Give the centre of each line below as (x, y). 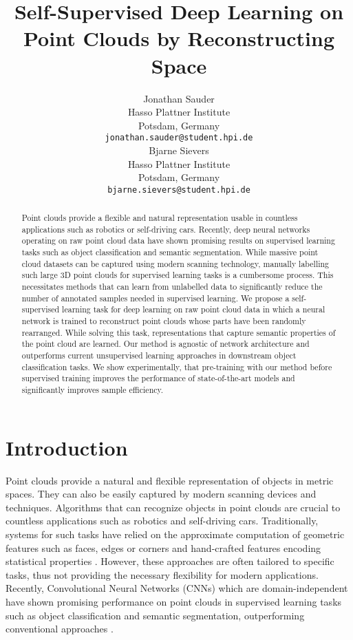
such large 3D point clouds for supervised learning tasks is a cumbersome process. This (178, 275)
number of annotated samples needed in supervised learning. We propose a (156, 298)
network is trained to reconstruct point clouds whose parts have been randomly (164, 321)
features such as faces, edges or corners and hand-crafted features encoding (163, 547)
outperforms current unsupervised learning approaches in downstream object (159, 355)
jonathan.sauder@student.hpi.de (179, 138)
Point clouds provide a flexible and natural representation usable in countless (160, 218)
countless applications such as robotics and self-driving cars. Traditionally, (162, 521)
